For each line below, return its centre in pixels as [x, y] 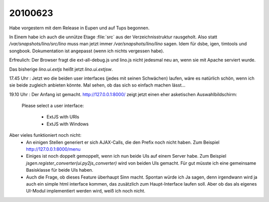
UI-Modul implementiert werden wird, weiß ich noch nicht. [86, 191]
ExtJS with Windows [68, 124]
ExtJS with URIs [63, 117]
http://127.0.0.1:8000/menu [53, 149]
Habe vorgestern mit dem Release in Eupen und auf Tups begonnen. [79, 28]
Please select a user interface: [53, 106]
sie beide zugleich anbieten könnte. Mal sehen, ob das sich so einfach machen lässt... [97, 85]
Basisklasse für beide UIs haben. [60, 170]
